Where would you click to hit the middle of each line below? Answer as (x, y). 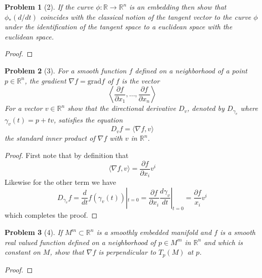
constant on (23, 252)
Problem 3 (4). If (34, 232)
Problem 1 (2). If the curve (49, 7)
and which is (223, 242)
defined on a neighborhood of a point (191, 70)
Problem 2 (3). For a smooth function (66, 70)
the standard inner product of (50, 138)
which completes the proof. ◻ (51, 215)
